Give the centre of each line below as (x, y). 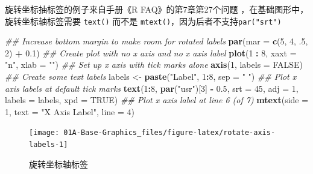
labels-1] (49, 145)
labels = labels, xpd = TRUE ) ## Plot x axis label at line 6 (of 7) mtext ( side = (157, 100)
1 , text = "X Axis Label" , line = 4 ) (70, 111)
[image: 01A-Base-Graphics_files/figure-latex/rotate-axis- (152, 133)
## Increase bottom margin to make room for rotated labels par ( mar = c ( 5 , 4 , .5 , (156, 41)
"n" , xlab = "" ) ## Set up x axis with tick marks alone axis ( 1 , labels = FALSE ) (154, 64)
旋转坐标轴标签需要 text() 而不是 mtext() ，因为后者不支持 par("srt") (143, 21)
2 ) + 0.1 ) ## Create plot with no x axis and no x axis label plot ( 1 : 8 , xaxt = (151, 52)
